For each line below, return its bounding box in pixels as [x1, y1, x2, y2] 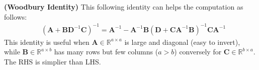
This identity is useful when [4, 36, 90, 47]
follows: [4, 11, 27, 22]
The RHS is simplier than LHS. [4, 56, 101, 66]
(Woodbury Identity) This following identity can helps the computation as [4, 2, 243, 12]
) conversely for [174, 46, 222, 57]
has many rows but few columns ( [54, 46, 158, 57]
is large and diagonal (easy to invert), [124, 36, 240, 47]
